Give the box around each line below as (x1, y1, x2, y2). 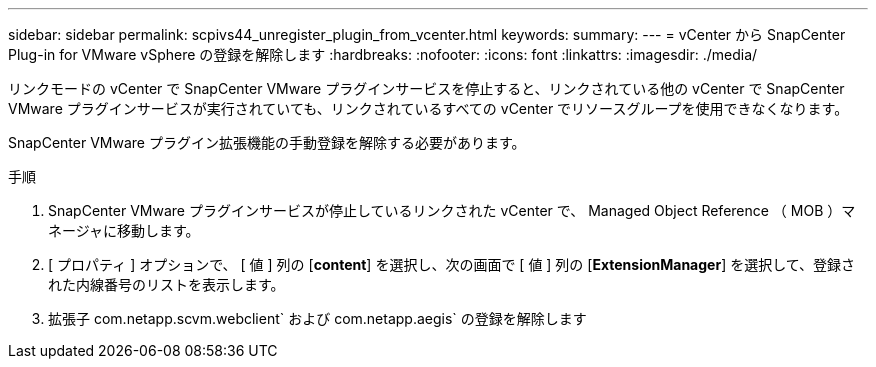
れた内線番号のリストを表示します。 (48, 276, 285, 293)
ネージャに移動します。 (48, 222, 200, 239)
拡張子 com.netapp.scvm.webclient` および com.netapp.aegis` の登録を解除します (48, 310, 587, 327)
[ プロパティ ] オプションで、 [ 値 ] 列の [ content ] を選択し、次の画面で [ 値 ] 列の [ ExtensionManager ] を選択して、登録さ (48, 256, 856, 273)
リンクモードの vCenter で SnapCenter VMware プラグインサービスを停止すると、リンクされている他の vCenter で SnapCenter (8, 80, 845, 97)
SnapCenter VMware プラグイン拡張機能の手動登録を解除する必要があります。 (8, 134, 526, 151)
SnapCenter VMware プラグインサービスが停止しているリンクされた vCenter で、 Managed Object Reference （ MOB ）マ (48, 202, 856, 219)
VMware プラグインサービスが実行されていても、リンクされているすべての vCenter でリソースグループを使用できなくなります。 (8, 100, 849, 117)
